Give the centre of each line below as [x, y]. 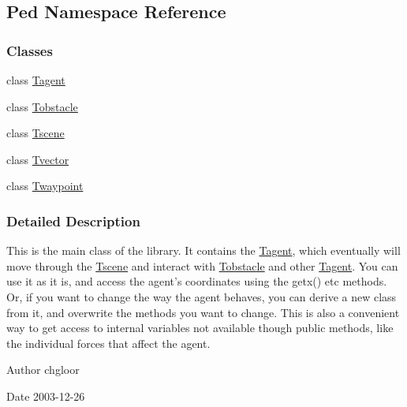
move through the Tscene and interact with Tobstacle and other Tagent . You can [202, 265]
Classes [30, 50]
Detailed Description [73, 220]
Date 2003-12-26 [46, 396]
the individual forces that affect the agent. [108, 343]
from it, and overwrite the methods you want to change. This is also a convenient [203, 312]
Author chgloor [43, 370]
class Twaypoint [45, 186]
